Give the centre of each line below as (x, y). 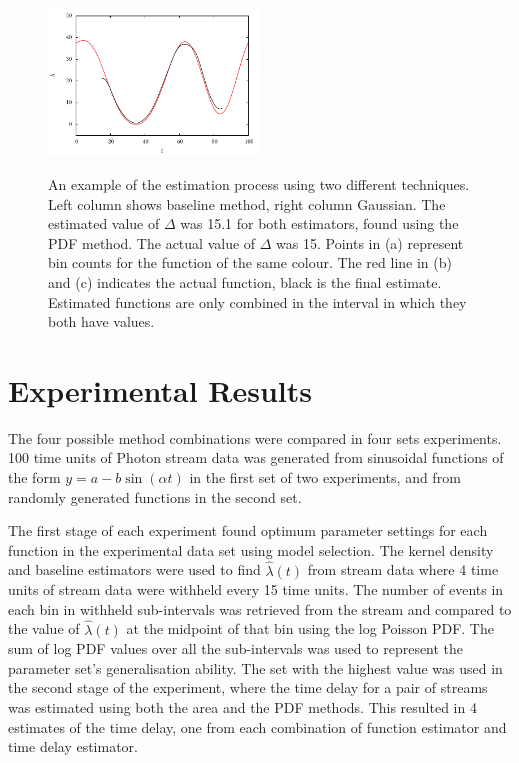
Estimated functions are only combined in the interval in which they (257, 301)
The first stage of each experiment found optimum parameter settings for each (248, 530)
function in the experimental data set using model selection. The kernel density (251, 549)
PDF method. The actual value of (152, 242)
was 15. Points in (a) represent (370, 242)
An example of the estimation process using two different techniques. (259, 183)
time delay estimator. (73, 746)
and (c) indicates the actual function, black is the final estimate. (245, 281)
